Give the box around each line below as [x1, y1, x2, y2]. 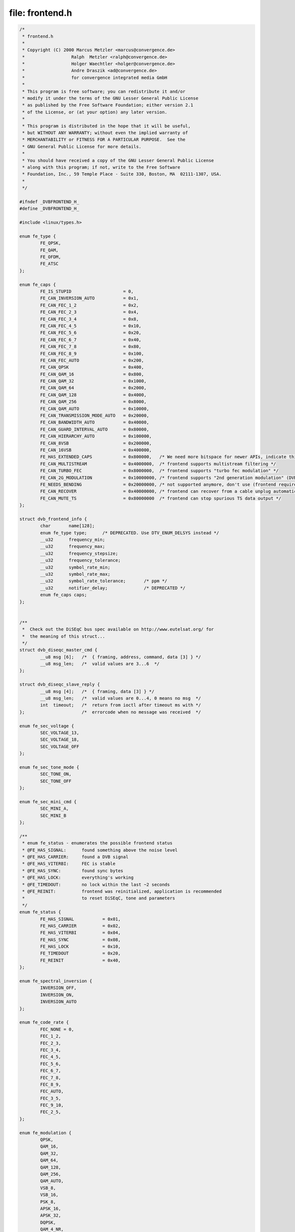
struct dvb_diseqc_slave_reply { [19, 682, 100, 687]
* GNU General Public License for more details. [22, 143, 142, 149]
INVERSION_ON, [40, 992, 74, 997]
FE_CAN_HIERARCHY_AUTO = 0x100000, [40, 434, 152, 439]
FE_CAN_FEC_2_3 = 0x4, [40, 309, 139, 315]
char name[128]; [40, 523, 95, 529]
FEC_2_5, [40, 1109, 61, 1115]
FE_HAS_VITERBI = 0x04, [40, 930, 121, 936]
